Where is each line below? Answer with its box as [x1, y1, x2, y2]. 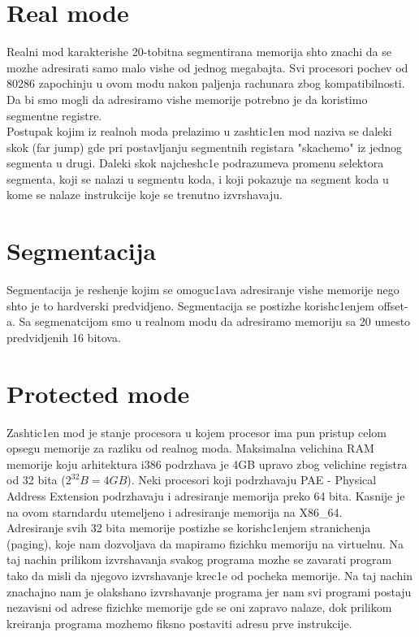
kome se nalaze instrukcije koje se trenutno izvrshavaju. [6, 186, 283, 203]
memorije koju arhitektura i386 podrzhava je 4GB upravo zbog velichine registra [6, 455, 408, 472]
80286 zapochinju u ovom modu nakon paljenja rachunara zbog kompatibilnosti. [6, 75, 405, 92]
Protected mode [6, 376, 190, 409]
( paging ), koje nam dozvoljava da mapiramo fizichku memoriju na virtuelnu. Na [6, 535, 404, 552]
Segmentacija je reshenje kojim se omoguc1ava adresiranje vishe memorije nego [6, 281, 400, 298]
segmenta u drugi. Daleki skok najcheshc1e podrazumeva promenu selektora [6, 154, 384, 171]
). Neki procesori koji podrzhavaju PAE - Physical [127, 471, 377, 488]
